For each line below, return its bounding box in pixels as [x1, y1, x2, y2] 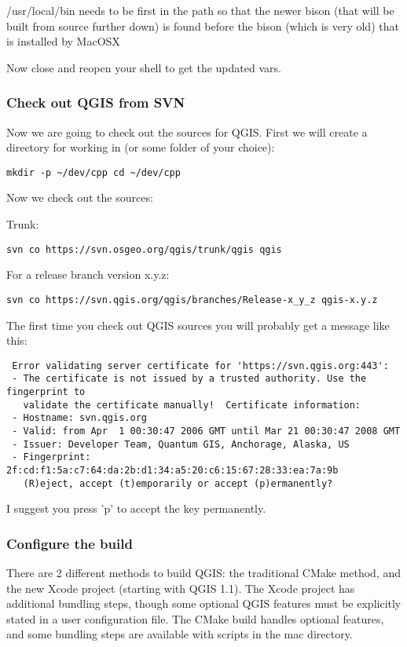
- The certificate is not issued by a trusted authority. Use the [12, 373, 367, 385]
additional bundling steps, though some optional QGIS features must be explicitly [6, 595, 401, 612]
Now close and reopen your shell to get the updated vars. [6, 59, 281, 75]
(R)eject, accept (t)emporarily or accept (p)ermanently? [23, 477, 333, 489]
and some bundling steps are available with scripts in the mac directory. [6, 626, 353, 642]
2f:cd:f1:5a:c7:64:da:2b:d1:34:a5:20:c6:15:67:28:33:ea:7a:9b [6, 464, 339, 476]
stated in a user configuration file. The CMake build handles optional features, [6, 610, 384, 627]
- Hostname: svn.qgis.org [12, 412, 147, 424]
